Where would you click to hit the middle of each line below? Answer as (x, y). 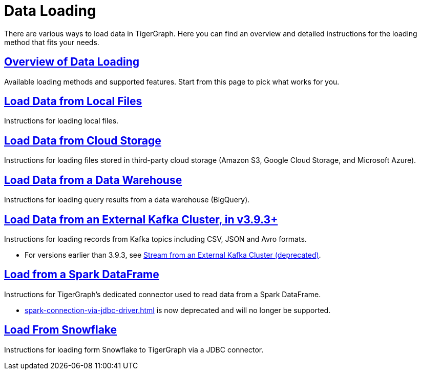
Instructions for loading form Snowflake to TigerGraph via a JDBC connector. (134, 349)
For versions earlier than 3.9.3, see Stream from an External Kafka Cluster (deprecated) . (173, 255)
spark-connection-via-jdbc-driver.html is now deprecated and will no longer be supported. (178, 310)
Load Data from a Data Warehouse (93, 180)
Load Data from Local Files (73, 101)
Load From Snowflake (61, 330)
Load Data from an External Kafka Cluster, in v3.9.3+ (141, 219)
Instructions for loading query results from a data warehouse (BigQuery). (127, 200)
